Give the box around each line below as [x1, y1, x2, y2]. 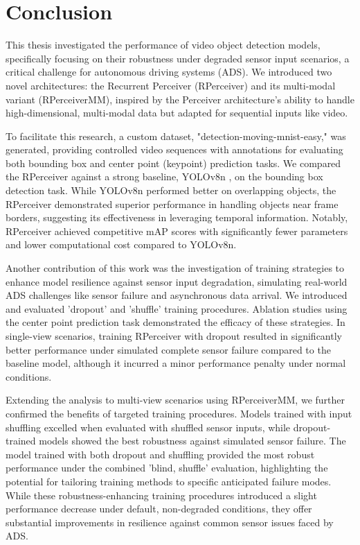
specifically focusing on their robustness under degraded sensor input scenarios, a [6, 51, 350, 65]
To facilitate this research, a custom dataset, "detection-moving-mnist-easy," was [6, 128, 346, 143]
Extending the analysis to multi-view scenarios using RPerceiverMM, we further [6, 392, 345, 407]
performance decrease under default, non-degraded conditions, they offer [6, 501, 312, 516]
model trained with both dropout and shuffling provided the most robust [6, 447, 315, 461]
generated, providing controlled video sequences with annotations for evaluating [6, 142, 343, 157]
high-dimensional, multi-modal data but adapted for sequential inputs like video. [6, 105, 348, 120]
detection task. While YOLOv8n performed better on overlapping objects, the [6, 183, 336, 198]
